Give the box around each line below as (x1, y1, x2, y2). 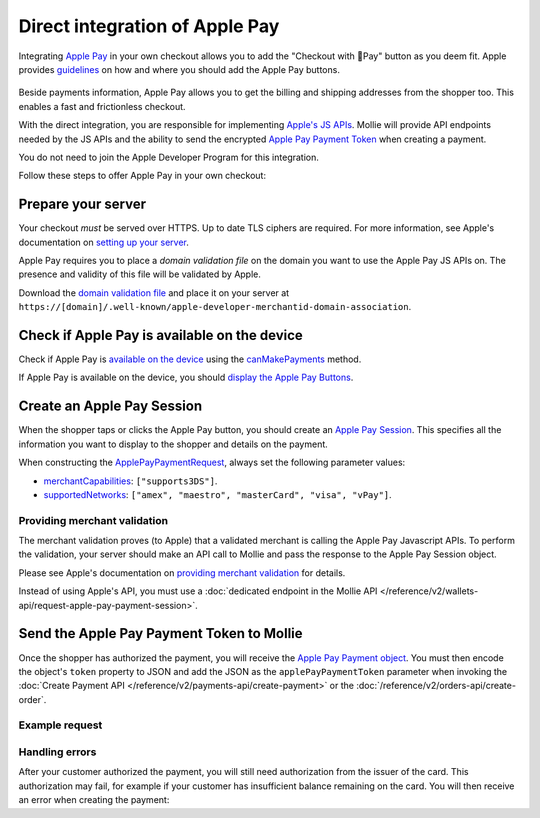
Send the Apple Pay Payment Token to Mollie (18, 625, 304, 642)
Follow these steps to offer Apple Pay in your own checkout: (18, 170, 267, 182)
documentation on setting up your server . (18, 236, 190, 248)
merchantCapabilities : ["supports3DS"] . (43, 475, 218, 487)
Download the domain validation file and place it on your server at (18, 286, 290, 299)
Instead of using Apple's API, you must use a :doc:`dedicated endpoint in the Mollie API (18, 585, 378, 597)
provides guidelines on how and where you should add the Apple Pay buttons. (18, 63, 340, 75)
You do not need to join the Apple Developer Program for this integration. (18, 151, 320, 163)
